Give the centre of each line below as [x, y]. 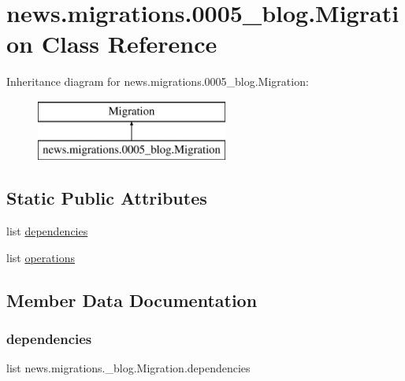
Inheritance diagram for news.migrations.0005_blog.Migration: [158, 81]
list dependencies [47, 231]
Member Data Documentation [132, 300]
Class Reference [129, 44]
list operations [41, 257]
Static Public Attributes [107, 198]
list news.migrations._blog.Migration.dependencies [128, 368]
